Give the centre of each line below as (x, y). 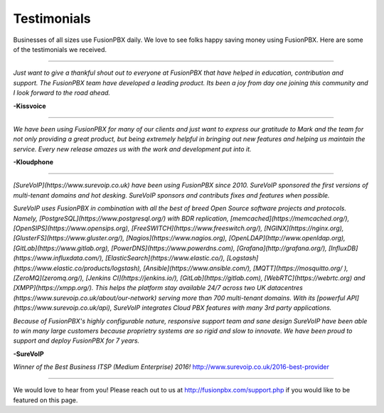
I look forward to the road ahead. (62, 93)
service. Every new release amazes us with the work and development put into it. (132, 149)
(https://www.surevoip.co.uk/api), (63, 308)
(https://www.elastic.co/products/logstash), (78, 268)
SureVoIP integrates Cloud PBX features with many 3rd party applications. (223, 308)
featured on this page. (46, 400)
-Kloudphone (33, 162)
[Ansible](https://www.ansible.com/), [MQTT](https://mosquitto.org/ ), (246, 268)
